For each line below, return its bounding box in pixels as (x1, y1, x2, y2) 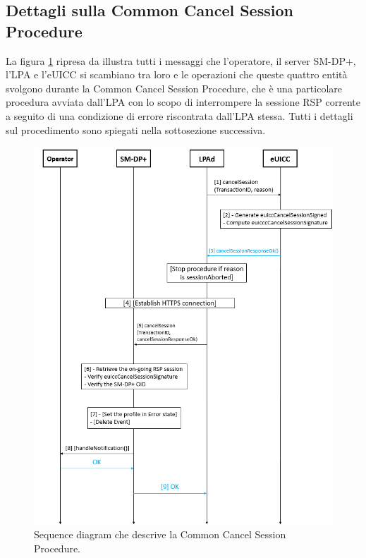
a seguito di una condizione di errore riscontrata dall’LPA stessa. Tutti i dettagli (6, 108, 353, 123)
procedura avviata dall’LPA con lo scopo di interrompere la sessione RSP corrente (6, 95, 361, 109)
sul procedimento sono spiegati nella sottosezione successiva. (6, 122, 266, 137)
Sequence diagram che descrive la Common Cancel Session (34, 527, 286, 542)
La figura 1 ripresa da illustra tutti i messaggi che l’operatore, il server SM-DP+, (6, 53, 356, 68)
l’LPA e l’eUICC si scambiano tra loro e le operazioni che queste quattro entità (6, 67, 348, 82)
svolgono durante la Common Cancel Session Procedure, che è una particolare (6, 80, 342, 95)
